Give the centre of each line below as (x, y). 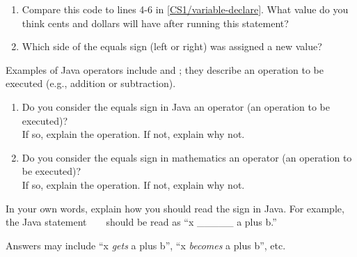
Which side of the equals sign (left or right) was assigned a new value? (172, 46)
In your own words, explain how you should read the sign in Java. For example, (175, 208)
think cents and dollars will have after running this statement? (155, 23)
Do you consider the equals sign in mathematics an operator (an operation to (187, 157)
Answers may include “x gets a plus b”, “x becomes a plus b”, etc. (146, 245)
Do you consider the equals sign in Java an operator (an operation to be (176, 106)
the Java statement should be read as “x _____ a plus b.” (141, 222)
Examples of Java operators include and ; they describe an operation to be (165, 69)
